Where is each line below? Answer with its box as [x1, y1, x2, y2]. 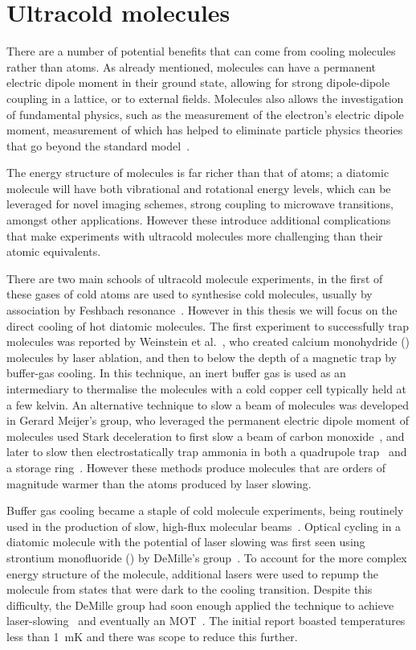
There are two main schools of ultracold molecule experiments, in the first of [6, 269, 383, 286]
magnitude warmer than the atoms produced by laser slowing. [6, 475, 312, 492]
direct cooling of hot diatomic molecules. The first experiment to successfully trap [6, 317, 410, 334]
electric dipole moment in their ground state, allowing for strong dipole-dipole [6, 74, 390, 91]
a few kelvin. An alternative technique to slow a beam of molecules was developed [6, 396, 410, 413]
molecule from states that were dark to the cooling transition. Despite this [6, 581, 373, 598]
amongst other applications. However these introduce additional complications [6, 212, 391, 228]
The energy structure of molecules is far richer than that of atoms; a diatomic [6, 164, 389, 181]
